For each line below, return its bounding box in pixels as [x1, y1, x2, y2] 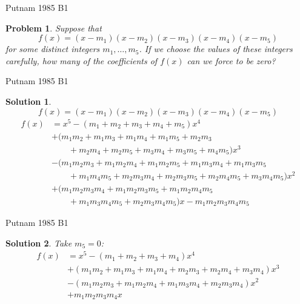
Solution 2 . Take [5, 236, 72, 249]
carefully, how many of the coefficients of [5, 54, 158, 67]
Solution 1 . [5, 94, 52, 107]
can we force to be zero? [187, 54, 276, 67]
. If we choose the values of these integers [139, 42, 293, 55]
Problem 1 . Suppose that [5, 21, 102, 34]
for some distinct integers [5, 42, 100, 55]
